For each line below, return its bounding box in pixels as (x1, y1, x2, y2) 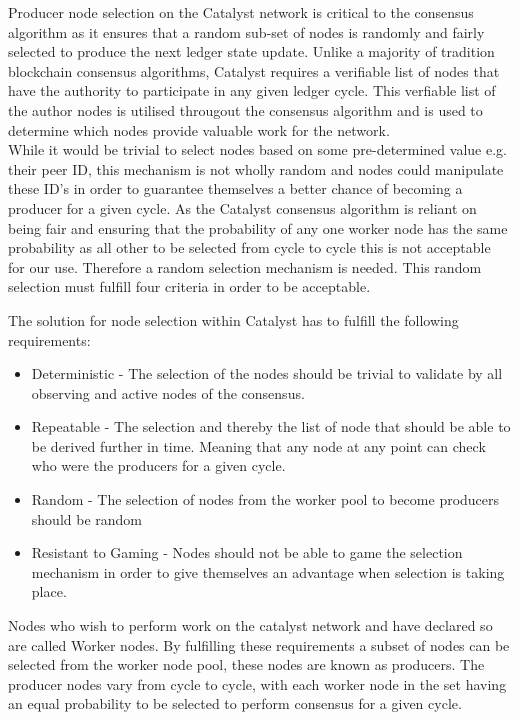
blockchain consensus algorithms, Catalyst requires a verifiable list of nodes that (8, 60, 500, 81)
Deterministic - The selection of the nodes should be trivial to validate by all (31, 363, 503, 384)
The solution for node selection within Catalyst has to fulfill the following (8, 309, 459, 330)
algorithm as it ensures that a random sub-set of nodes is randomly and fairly (8, 21, 485, 42)
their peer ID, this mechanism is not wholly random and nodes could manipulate (8, 158, 504, 179)
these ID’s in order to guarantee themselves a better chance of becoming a (8, 178, 463, 199)
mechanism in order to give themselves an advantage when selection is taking (31, 561, 505, 582)
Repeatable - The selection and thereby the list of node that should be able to (31, 416, 511, 437)
